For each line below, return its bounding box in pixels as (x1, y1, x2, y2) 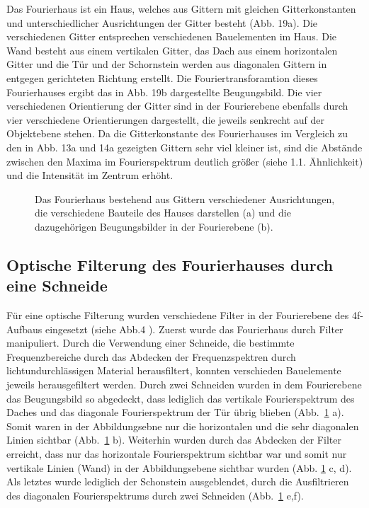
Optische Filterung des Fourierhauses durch (6, 253, 334, 275)
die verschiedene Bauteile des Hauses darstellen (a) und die (35, 205, 291, 220)
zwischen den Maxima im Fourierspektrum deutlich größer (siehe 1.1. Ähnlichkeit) (6, 154, 363, 168)
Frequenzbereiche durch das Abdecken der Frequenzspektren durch (6, 349, 296, 364)
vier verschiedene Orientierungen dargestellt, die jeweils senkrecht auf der (6, 112, 324, 127)
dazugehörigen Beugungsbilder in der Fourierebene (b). (35, 219, 273, 233)
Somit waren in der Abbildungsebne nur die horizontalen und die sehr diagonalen (6, 418, 359, 433)
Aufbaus (6, 321, 42, 336)
